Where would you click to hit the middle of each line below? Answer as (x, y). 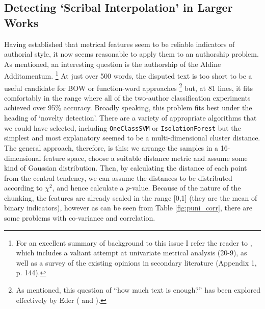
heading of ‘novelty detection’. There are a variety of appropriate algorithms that (130, 118)
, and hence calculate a (88, 188)
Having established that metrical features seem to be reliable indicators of (120, 44)
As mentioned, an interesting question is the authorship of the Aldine (113, 64)
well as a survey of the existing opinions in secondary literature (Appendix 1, (136, 262)
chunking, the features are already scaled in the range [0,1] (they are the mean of (131, 197)
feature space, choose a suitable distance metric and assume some (145, 158)
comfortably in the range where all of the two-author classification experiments (127, 97)
